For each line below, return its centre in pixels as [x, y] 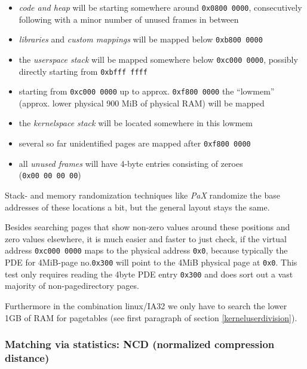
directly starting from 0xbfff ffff [83, 71]
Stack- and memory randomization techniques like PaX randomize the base [142, 195]
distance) [27, 357]
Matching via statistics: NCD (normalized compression [140, 344]
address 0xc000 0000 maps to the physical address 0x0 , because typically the [146, 250]
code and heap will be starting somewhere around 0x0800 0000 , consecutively [160, 7]
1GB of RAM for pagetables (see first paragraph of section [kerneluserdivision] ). [151, 317]
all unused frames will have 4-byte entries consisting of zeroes [131, 163]
